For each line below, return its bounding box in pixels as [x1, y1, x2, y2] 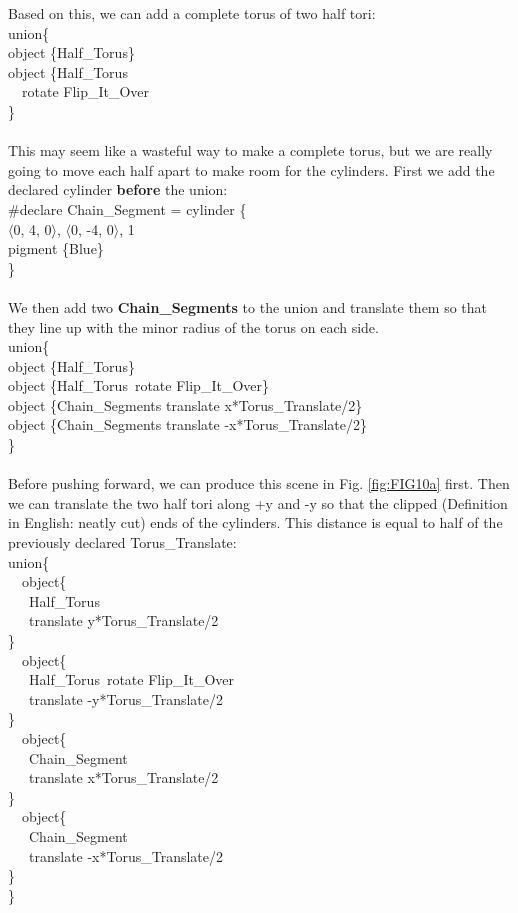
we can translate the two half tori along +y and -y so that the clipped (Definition [8, 492, 508, 513]
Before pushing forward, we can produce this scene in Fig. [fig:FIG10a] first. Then [8, 473, 510, 494]
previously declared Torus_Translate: [8, 532, 237, 553]
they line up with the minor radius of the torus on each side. [8, 316, 379, 337]
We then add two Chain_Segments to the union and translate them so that [8, 296, 488, 317]
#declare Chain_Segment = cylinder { [8, 198, 247, 219]
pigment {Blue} [8, 238, 104, 259]
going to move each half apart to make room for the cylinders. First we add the [8, 159, 495, 180]
